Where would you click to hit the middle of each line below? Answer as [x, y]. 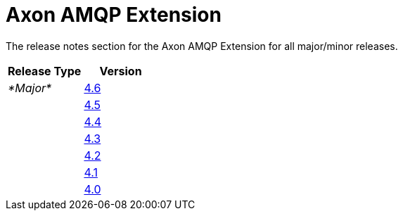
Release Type [45, 71]
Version [121, 71]
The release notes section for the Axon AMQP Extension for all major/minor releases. [202, 46]
